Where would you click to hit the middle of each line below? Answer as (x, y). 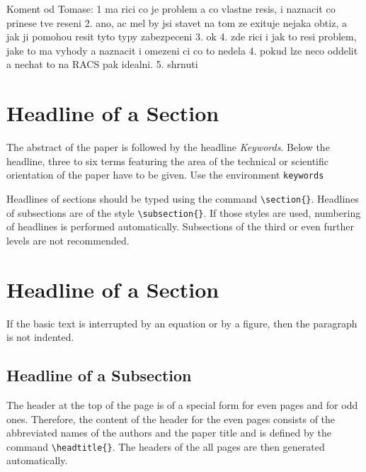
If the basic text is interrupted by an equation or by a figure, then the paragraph (182, 323)
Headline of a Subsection (99, 375)
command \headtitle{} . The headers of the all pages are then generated (166, 446)
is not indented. (40, 337)
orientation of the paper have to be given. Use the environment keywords (165, 175)
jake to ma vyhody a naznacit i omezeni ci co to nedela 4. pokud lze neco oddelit (182, 50)
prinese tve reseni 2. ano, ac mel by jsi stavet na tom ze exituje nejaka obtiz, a (177, 22)
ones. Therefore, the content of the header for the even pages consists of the (171, 418)
